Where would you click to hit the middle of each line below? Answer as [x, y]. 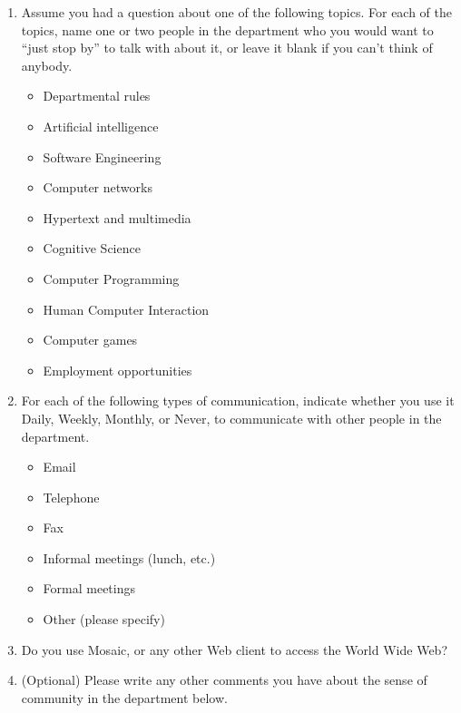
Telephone [71, 497]
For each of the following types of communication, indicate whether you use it [238, 400]
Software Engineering [102, 156]
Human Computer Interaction [126, 309]
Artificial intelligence [101, 126]
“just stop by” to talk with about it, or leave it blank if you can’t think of [227, 48]
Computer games [90, 340]
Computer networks [98, 187]
